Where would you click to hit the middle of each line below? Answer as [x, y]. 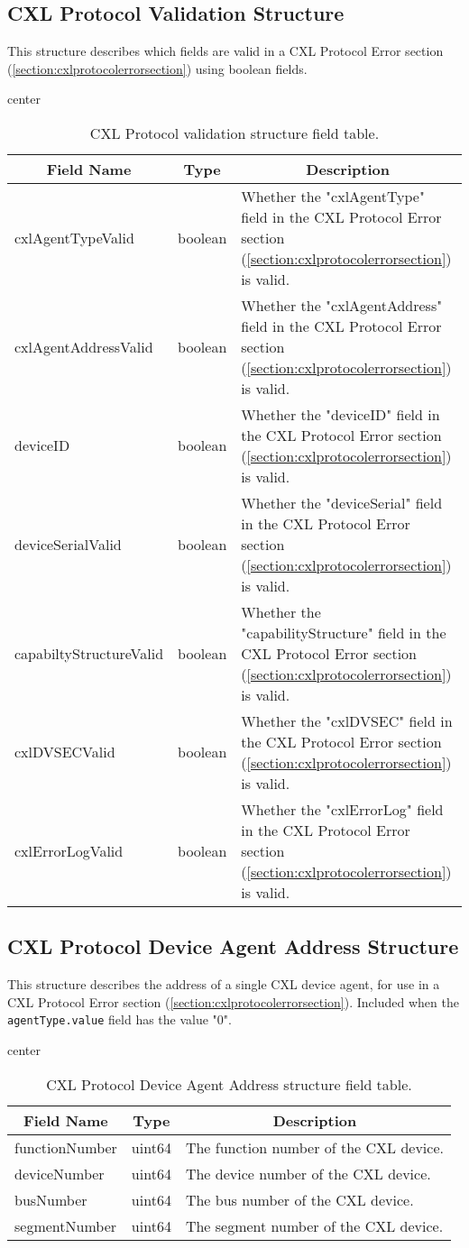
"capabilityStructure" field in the [344, 632]
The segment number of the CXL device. [314, 1225]
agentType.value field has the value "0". [120, 1019]
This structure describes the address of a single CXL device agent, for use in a [224, 984]
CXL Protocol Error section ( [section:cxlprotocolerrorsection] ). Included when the [233, 1001]
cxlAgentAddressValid [84, 346]
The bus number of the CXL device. [299, 1199]
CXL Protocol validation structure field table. [234, 133]
